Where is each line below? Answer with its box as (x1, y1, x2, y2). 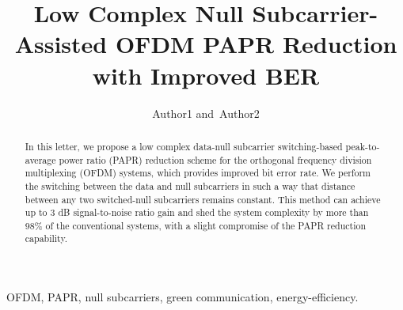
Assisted (14, 28, 108, 60)
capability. (25, 232, 67, 245)
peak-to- (345, 139, 380, 153)
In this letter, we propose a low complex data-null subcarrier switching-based (25, 139, 343, 153)
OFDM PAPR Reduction (115, 28, 397, 60)
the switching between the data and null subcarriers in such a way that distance (25, 179, 355, 192)
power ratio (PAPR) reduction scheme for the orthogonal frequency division (59, 153, 372, 166)
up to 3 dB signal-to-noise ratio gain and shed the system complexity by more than (25, 206, 369, 219)
